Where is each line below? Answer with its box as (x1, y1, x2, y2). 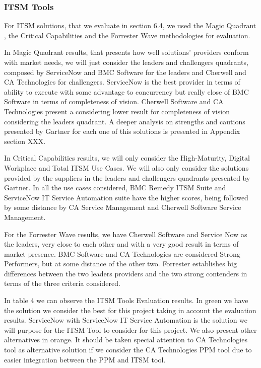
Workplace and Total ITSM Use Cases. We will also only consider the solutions (4, 162, 249, 173)
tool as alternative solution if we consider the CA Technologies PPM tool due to (4, 344, 252, 355)
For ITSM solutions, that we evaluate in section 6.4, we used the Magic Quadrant (4, 20, 256, 31)
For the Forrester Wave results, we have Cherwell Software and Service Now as (4, 229, 247, 239)
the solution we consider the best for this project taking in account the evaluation (4, 305, 256, 315)
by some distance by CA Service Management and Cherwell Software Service (4, 202, 241, 212)
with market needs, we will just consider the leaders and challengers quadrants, (4, 57, 248, 67)
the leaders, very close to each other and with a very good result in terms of (4, 239, 239, 249)
